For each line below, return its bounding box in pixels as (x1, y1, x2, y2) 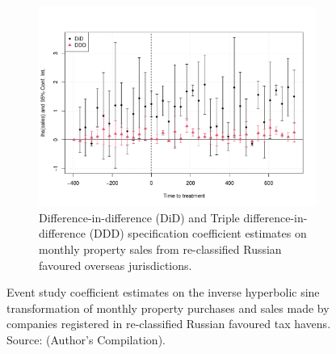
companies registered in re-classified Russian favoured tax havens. (6, 315, 331, 332)
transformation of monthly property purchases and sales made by (6, 299, 330, 316)
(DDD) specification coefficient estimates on (89, 225, 307, 242)
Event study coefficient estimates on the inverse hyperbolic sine (6, 284, 320, 301)
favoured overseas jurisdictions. (39, 256, 192, 273)
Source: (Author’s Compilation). (6, 331, 166, 348)
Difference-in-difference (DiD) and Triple (39, 209, 240, 225)
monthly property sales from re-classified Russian (39, 241, 282, 258)
